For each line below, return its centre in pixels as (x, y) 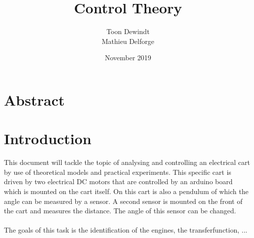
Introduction (48, 139)
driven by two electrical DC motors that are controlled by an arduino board (118, 181)
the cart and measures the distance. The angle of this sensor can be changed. (120, 211)
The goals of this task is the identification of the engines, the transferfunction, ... (126, 230)
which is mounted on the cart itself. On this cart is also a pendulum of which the (126, 191)
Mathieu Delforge (128, 41)
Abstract (34, 99)
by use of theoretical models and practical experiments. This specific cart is (118, 172)
